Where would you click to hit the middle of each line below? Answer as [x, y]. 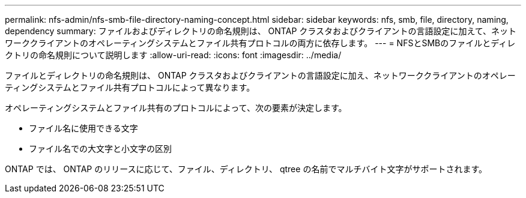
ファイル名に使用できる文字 [83, 128]
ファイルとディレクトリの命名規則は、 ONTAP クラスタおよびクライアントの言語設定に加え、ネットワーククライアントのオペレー [260, 75]
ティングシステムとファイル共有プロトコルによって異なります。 [130, 87]
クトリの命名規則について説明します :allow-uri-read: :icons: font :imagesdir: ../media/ [173, 55]
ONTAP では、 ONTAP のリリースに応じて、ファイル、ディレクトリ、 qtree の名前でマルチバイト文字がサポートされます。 [246, 169]
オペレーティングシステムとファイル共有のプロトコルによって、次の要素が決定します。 [176, 108]
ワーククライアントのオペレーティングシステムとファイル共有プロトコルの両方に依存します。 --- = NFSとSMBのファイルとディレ [260, 43]
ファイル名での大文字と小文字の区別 [100, 148]
